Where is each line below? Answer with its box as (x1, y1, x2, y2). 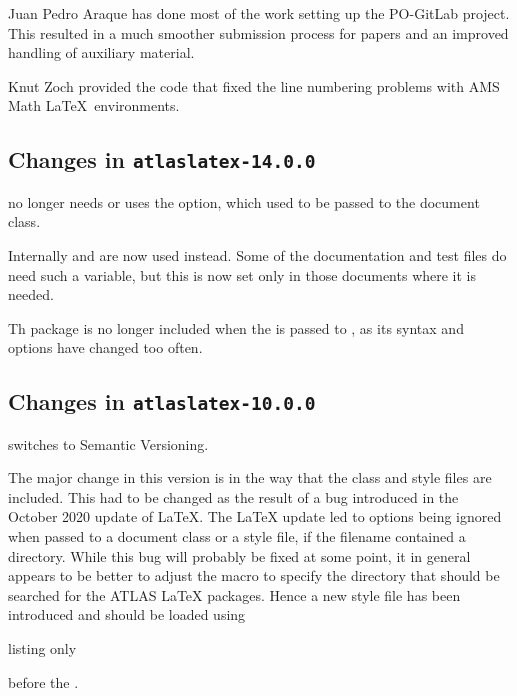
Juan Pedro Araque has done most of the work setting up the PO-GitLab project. (8, 3, 510, 23)
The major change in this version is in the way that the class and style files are (8, 467, 492, 488)
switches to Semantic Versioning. (8, 433, 209, 454)
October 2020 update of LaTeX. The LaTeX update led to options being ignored (8, 506, 502, 527)
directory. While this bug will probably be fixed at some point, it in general (8, 545, 471, 566)
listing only (8, 638, 77, 659)
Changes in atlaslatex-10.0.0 (8, 386, 316, 417)
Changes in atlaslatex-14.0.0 (8, 144, 316, 175)
